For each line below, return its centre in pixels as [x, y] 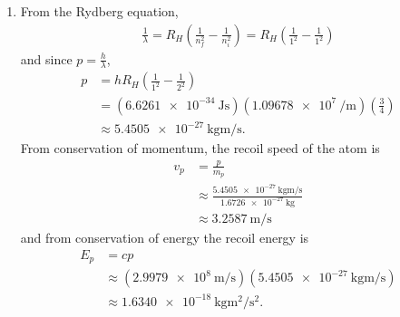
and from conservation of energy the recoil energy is [165, 238]
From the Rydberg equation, [99, 11]
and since [46, 58]
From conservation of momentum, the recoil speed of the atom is [200, 148]
